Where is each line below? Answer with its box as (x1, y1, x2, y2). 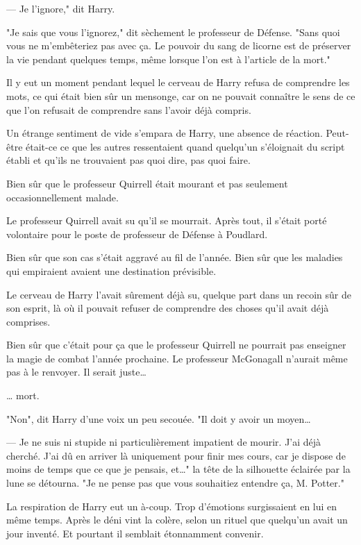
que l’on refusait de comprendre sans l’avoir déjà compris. (6, 102, 251, 117)
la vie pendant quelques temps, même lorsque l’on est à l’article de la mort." (6, 51, 330, 66)
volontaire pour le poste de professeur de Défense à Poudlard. (6, 226, 268, 241)
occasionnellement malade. (6, 190, 119, 204)
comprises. (6, 314, 51, 328)
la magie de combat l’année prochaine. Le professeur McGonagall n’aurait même (6, 351, 348, 365)
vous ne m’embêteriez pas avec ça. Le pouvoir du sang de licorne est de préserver (6, 38, 351, 53)
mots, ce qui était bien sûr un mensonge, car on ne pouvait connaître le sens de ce (6, 88, 355, 103)
